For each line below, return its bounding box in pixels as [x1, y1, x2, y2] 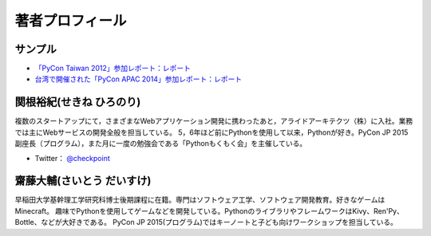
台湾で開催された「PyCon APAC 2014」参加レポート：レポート [34, 74, 243, 84]
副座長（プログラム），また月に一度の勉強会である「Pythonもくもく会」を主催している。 [14, 139, 307, 148]
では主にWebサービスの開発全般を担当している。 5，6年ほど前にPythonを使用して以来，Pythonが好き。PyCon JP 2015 [14, 128, 409, 137]
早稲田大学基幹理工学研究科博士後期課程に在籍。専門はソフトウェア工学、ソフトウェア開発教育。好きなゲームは [14, 195, 386, 205]
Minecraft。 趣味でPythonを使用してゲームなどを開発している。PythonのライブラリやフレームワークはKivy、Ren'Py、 [14, 206, 405, 215]
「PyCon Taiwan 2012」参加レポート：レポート [34, 64, 192, 73]
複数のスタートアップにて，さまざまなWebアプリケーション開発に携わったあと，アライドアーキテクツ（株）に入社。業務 [14, 116, 413, 126]
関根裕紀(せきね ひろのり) [14, 96, 141, 109]
